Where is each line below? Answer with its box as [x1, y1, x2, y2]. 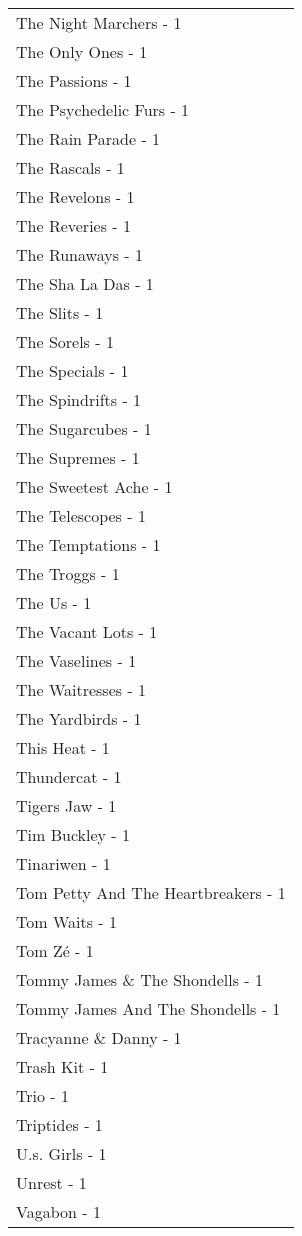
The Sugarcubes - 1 [16, 417, 152, 440]
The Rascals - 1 [16, 156, 125, 179]
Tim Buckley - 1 [16, 823, 130, 846]
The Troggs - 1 [16, 562, 120, 585]
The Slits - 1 [16, 301, 104, 324]
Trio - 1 [16, 1084, 69, 1107]
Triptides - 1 [16, 1113, 103, 1136]
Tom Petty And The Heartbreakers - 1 [16, 881, 286, 904]
